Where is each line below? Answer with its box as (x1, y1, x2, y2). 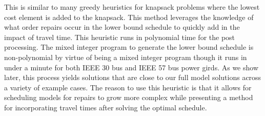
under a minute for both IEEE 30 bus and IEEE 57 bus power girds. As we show (4, 62, 259, 72)
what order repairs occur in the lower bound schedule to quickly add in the (4, 22, 240, 32)
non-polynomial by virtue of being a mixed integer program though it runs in (4, 51, 247, 62)
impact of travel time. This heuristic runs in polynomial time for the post (4, 31, 235, 42)
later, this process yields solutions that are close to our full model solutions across (4, 72, 261, 83)
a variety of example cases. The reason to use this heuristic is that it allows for (4, 82, 252, 92)
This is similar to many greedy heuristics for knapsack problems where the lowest (4, 2, 260, 12)
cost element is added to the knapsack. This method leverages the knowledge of (4, 11, 254, 22)
